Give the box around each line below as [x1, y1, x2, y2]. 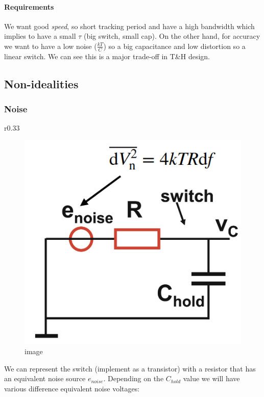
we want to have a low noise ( [4, 40, 97, 51]
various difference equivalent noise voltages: [4, 383, 140, 393]
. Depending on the [103, 373, 164, 384]
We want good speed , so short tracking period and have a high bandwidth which [4, 20, 255, 31]
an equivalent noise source [4, 373, 86, 384]
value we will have [183, 373, 240, 384]
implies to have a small [4, 31, 76, 41]
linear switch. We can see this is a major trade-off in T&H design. [4, 51, 210, 61]
